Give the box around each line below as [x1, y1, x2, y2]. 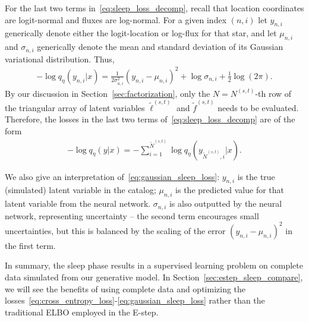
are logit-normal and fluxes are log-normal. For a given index [5, 13, 227, 26]
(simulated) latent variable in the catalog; [5, 184, 156, 196]
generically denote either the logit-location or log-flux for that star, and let [5, 27, 277, 39]
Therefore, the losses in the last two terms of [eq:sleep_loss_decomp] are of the [5, 113, 295, 125]
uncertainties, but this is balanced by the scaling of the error [5, 224, 226, 236]
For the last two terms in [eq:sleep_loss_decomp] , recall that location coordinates [5, 2, 304, 14]
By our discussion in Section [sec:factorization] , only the [5, 87, 210, 99]
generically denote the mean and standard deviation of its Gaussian [37, 40, 283, 53]
